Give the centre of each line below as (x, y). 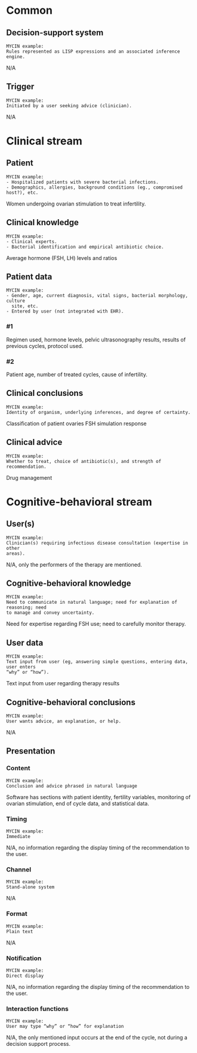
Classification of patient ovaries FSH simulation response (76, 423)
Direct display (25, 976)
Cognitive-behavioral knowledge (69, 584)
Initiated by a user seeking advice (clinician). (69, 105)
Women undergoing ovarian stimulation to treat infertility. (76, 204)
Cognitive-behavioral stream (79, 502)
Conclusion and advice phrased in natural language (72, 786)
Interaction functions (37, 1009)
